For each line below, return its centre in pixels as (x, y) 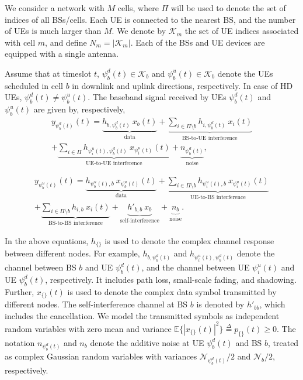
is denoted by (220, 304)
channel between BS (41, 267)
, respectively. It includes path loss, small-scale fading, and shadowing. (171, 279)
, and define (66, 42)
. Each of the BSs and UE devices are (198, 42)
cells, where (138, 8)
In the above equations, (47, 240)
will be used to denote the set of (228, 8)
